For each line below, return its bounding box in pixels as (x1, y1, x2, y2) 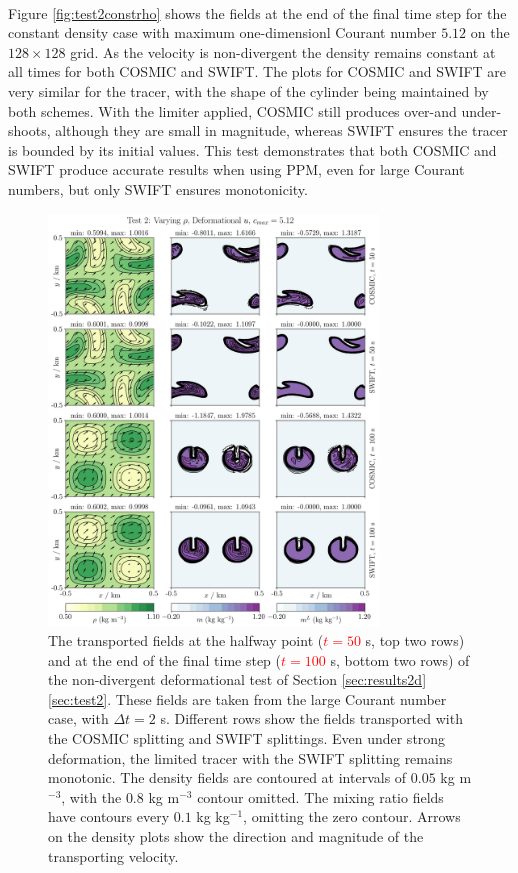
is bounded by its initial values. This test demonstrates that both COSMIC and (8, 139, 497, 160)
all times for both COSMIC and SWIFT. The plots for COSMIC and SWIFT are (8, 61, 507, 82)
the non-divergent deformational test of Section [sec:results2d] (48, 669, 427, 690)
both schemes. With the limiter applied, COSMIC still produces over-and (8, 100, 457, 121)
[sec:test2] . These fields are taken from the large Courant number (48, 688, 447, 709)
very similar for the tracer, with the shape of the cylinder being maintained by (8, 80, 489, 101)
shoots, (8, 120, 51, 141)
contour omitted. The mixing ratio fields (197, 786, 444, 807)
